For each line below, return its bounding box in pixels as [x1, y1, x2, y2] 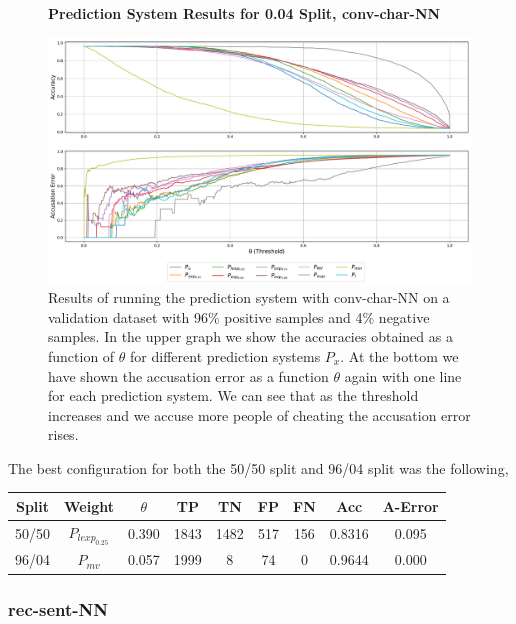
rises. [48, 424, 79, 445]
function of [48, 345, 115, 366]
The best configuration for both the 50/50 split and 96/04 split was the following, [8, 457, 509, 478]
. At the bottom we [340, 345, 459, 366]
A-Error [382, 495, 439, 516]
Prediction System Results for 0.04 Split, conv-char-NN [48, 3, 441, 23]
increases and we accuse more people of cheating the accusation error [48, 404, 471, 425]
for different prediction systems [130, 345, 321, 366]
